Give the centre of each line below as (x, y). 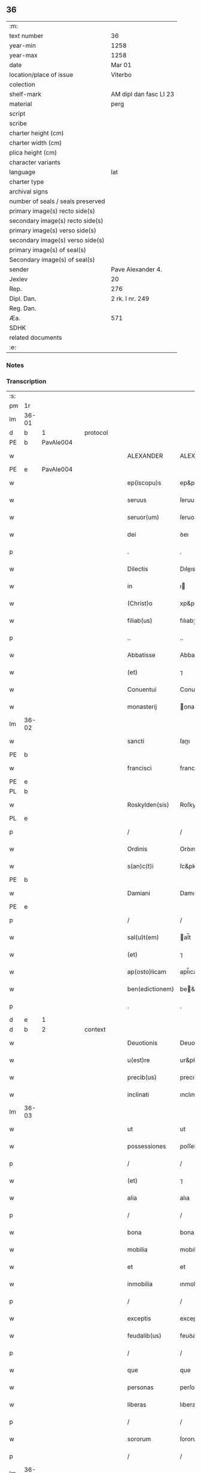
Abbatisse (141, 655)
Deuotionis (142, 1043)
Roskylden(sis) (148, 805)
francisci (139, 768)
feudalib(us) (144, 1336)
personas (140, 1387)
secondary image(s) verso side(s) (57, 240)
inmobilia (140, 1284)
